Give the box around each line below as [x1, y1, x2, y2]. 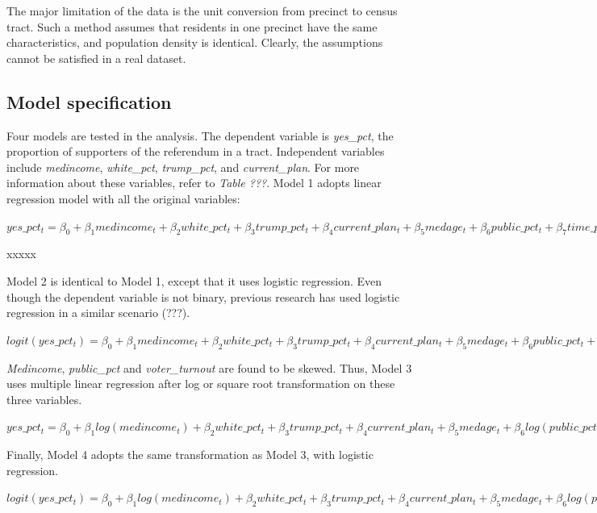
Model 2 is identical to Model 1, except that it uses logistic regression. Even [6, 272, 382, 289]
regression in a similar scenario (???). [6, 304, 190, 321]
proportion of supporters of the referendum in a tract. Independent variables [6, 143, 385, 160]
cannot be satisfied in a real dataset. [6, 49, 186, 66]
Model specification [6, 89, 172, 114]
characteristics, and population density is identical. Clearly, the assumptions [6, 34, 383, 51]
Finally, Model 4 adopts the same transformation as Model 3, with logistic [6, 446, 374, 463]
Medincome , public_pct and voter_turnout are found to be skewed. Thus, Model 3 [6, 359, 412, 376]
